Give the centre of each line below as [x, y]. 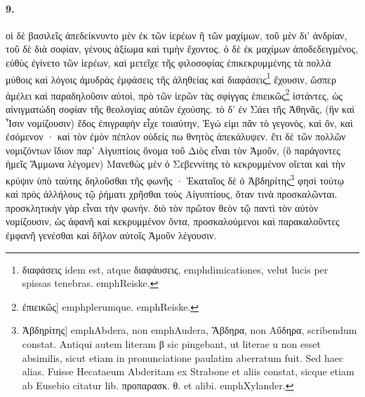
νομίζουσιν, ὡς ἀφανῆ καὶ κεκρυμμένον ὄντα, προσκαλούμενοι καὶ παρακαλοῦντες [173, 221]
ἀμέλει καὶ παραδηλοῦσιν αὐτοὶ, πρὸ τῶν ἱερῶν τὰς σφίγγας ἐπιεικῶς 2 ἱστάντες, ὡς [174, 94]
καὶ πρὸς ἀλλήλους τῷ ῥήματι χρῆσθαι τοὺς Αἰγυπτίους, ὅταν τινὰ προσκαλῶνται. [172, 194]
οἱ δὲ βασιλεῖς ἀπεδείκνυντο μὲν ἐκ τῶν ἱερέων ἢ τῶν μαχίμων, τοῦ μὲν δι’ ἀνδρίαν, [177, 35]
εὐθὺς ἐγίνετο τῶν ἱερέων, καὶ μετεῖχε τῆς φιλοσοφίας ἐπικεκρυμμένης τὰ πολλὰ [168, 62]
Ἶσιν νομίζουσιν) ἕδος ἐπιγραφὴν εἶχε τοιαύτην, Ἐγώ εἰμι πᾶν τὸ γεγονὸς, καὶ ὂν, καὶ [179, 122]
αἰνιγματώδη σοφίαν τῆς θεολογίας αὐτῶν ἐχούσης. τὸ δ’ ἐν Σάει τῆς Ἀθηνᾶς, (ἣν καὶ [180, 109]
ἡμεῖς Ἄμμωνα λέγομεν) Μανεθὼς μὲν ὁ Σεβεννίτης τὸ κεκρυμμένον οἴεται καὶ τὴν [175, 164]
